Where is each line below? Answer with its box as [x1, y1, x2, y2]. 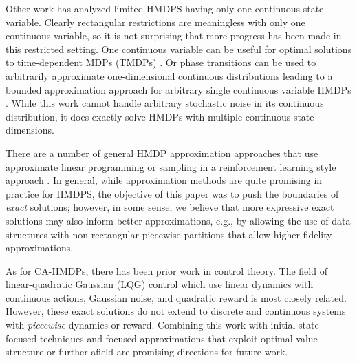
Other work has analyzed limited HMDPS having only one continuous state [6, 1, 324, 15]
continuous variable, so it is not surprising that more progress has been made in [6, 28, 342, 43]
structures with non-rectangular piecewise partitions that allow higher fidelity [6, 227, 332, 241]
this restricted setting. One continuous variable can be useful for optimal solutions [6, 41, 352, 56]
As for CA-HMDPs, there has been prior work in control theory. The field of [6, 263, 327, 278]
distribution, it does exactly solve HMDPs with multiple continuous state [6, 109, 314, 123]
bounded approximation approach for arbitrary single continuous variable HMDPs [6, 82, 351, 96]
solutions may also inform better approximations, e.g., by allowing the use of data [6, 213, 351, 227]
